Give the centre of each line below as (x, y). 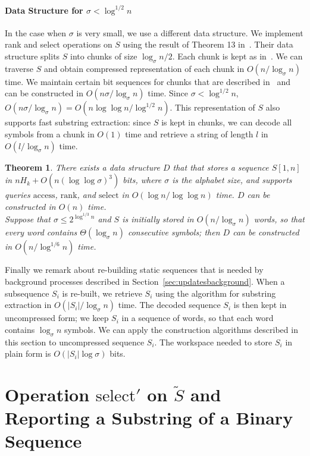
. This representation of (212, 107)
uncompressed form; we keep (57, 318)
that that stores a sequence (221, 167)
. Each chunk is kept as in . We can (237, 56)
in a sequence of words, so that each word (198, 318)
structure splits (32, 56)
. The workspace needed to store (213, 342)
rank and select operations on (59, 44)
